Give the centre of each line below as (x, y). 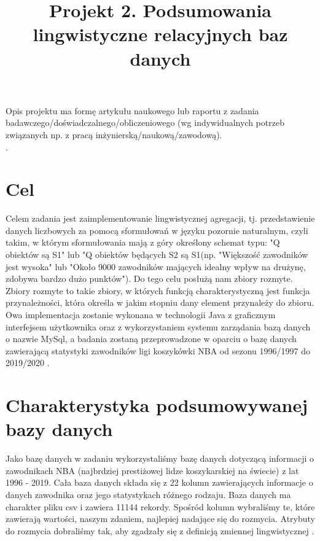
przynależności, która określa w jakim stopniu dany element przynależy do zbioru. (160, 302)
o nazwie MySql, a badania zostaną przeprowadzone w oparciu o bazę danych (151, 339)
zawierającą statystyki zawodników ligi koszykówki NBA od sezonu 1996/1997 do (158, 350)
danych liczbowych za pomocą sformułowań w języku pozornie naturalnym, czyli (157, 230)
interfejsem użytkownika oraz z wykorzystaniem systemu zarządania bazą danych (158, 326)
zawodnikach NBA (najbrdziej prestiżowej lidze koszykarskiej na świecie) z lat (152, 470)
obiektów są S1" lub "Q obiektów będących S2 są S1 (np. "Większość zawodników (157, 255)
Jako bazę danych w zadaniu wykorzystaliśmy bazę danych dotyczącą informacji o (160, 458)
